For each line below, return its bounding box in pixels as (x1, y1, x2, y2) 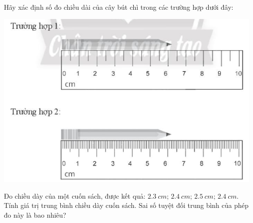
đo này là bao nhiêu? (4, 209, 66, 220)
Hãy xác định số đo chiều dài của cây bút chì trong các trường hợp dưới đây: (4, 2, 234, 12)
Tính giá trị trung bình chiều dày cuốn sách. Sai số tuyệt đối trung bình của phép (4, 200, 249, 210)
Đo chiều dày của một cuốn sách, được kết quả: (4, 190, 145, 201)
